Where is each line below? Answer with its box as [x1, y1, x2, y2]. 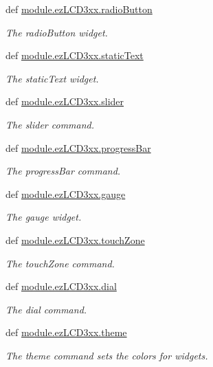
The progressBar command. [5, 164, 121, 178]
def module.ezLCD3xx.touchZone [5, 232, 145, 247]
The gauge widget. [5, 210, 82, 224]
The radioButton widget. [5, 25, 108, 39]
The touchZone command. [5, 256, 115, 270]
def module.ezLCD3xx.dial [5, 279, 117, 293]
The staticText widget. [5, 71, 99, 85]
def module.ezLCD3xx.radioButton [5, 2, 153, 16]
